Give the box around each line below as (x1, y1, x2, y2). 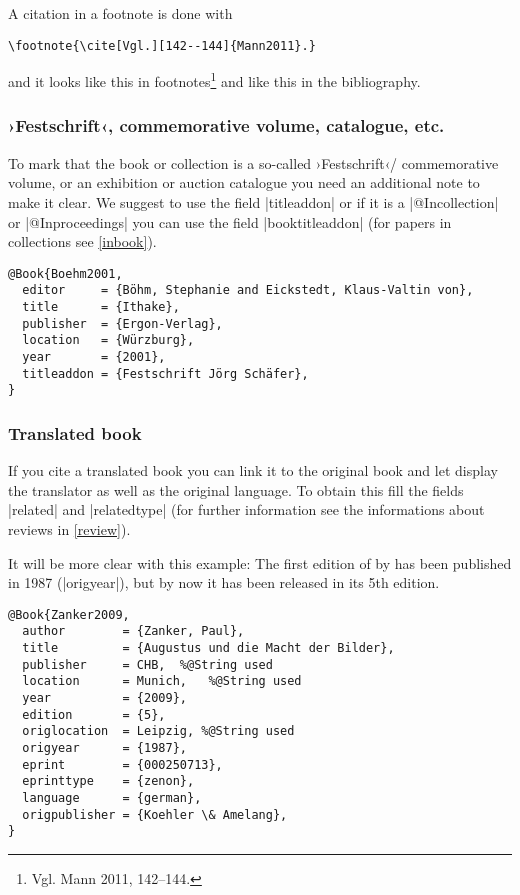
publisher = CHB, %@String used (22, 657, 273, 672)
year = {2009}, (22, 691, 187, 705)
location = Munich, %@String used (22, 674, 302, 689)
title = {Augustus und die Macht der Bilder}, (22, 641, 395, 656)
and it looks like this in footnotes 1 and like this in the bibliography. (8, 68, 421, 91)
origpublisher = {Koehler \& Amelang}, (22, 807, 288, 822)
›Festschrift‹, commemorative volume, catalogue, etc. (8, 113, 445, 138)
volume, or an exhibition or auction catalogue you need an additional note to (8, 172, 480, 193)
